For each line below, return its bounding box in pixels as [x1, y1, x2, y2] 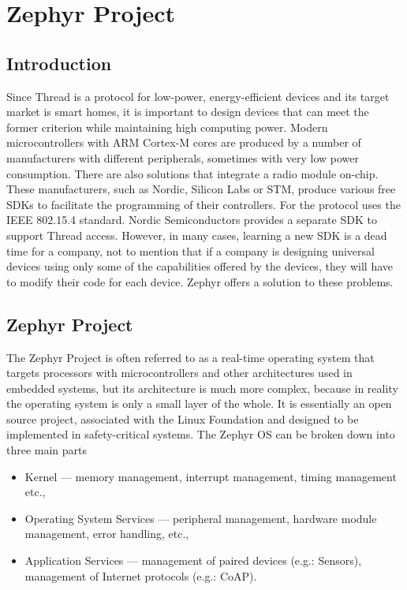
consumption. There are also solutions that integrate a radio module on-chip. [6, 165, 379, 181]
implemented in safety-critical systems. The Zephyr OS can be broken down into [6, 426, 395, 442]
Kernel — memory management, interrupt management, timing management [24, 468, 397, 484]
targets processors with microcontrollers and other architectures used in [6, 364, 353, 381]
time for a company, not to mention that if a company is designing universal [6, 242, 375, 259]
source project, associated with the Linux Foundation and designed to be [6, 410, 359, 427]
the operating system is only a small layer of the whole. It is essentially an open [6, 395, 392, 412]
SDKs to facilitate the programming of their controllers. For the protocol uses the [6, 196, 401, 212]
